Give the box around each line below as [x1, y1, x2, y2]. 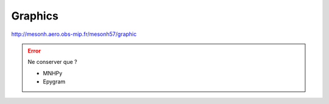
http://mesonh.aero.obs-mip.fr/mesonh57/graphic [11, 30, 137, 38]
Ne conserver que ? [27, 58, 77, 66]
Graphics [11, 9, 59, 23]
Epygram [43, 78, 66, 85]
